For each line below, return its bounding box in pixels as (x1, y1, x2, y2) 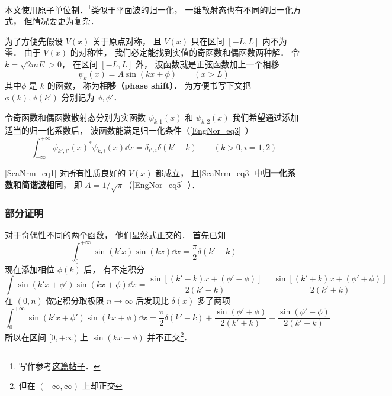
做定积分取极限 (46, 294, 104, 307)
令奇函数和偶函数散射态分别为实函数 (5, 111, 146, 123)
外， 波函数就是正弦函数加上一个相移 (135, 58, 279, 70)
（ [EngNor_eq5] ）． (124, 178, 200, 190)
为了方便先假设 (5, 34, 63, 47)
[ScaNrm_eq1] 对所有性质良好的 (5, 167, 126, 179)
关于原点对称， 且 (92, 34, 162, 47)
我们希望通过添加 (232, 111, 299, 123)
